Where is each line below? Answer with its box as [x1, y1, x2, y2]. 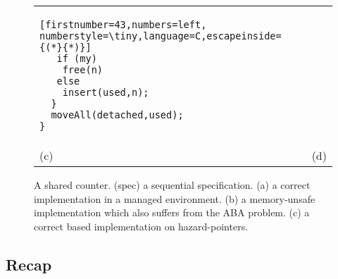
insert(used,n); [62, 87, 149, 98]
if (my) [56, 53, 97, 64]
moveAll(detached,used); [51, 109, 184, 120]
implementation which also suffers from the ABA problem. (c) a [34, 205, 310, 220]
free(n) [62, 64, 104, 75]
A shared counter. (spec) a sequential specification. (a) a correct [34, 178, 311, 192]
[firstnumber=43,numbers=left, [39, 19, 207, 30]
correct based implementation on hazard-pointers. [34, 218, 249, 233]
